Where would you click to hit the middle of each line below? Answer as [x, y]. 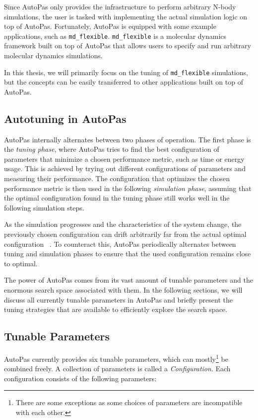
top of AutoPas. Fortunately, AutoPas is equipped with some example [110, 26]
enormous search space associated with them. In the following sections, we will [123, 289]
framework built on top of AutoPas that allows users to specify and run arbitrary [128, 46]
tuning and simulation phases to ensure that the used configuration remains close [128, 254]
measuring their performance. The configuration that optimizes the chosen [117, 178]
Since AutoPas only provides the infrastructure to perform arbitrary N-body [120, 6]
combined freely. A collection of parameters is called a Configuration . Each [117, 368]
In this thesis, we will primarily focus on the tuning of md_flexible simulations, [126, 72]
